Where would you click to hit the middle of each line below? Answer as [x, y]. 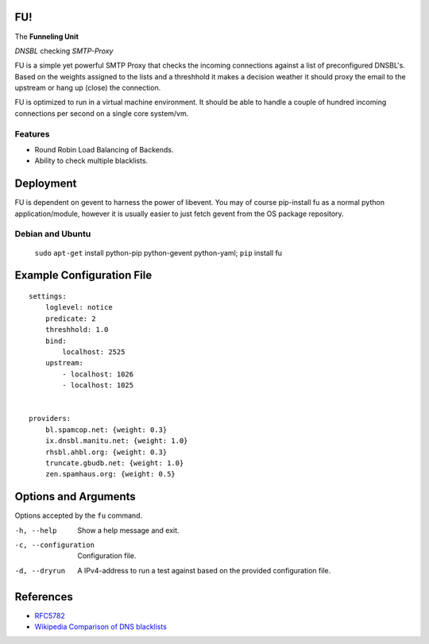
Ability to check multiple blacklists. [91, 161]
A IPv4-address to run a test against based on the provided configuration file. [204, 570]
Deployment [46, 184]
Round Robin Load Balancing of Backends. [104, 150]
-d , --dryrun [40, 571]
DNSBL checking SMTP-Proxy [64, 51]
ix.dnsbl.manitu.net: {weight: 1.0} [116, 441]
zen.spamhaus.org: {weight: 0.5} [110, 474]
